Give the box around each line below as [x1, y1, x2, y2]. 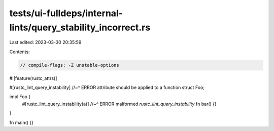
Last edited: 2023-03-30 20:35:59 [9, 39, 82, 46]
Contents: [9, 49, 30, 55]
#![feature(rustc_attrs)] [9, 75, 57, 81]
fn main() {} [9, 119, 34, 125]
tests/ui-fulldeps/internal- [9, 8, 123, 19]
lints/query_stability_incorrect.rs [9, 22, 151, 33]
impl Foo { [9, 94, 30, 100]
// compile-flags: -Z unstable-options [20, 62, 119, 68]
